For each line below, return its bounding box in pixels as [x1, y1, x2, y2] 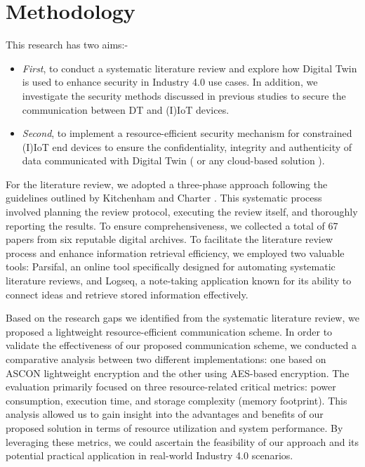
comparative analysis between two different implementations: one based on [6, 352, 326, 366]
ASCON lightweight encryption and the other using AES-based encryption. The [6, 365, 350, 380]
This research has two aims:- [6, 37, 128, 52]
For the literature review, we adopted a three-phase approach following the [6, 176, 328, 191]
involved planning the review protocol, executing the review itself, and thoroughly [6, 204, 358, 219]
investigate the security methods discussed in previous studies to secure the [22, 88, 346, 103]
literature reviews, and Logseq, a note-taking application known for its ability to [6, 273, 352, 288]
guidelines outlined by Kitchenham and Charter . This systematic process [6, 190, 322, 205]
